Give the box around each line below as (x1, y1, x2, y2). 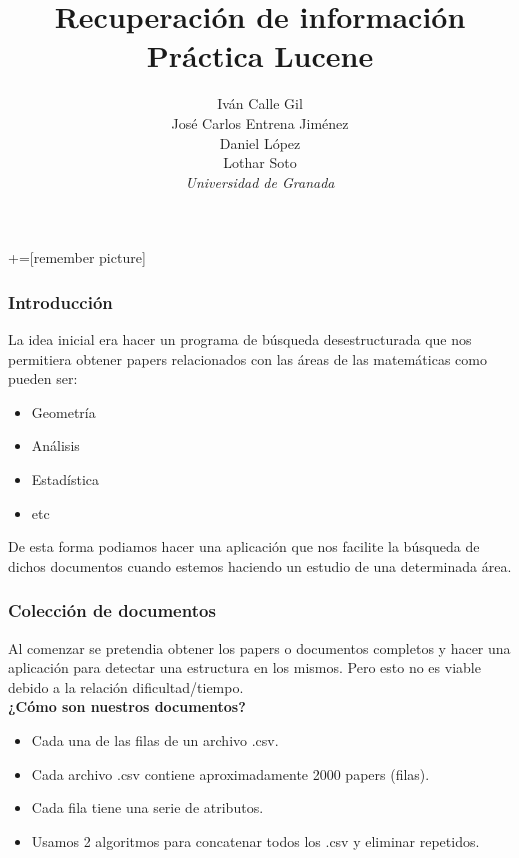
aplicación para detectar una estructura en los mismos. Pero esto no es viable (8, 657, 481, 678)
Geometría (31, 401, 96, 422)
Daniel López (219, 132, 301, 153)
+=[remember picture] (8, 247, 146, 268)
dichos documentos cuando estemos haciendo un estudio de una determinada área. (8, 555, 512, 576)
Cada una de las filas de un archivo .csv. (31, 730, 279, 751)
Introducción (8, 289, 113, 314)
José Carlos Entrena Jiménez (171, 112, 349, 133)
